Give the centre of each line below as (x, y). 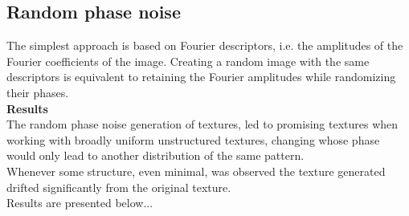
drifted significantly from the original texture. (119, 187)
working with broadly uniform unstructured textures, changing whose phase (193, 139)
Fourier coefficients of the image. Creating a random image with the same (188, 61)
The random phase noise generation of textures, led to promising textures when (202, 124)
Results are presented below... (80, 203)
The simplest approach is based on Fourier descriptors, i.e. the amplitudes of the (205, 45)
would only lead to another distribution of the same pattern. (155, 155)
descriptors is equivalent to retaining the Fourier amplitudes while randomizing (201, 77)
